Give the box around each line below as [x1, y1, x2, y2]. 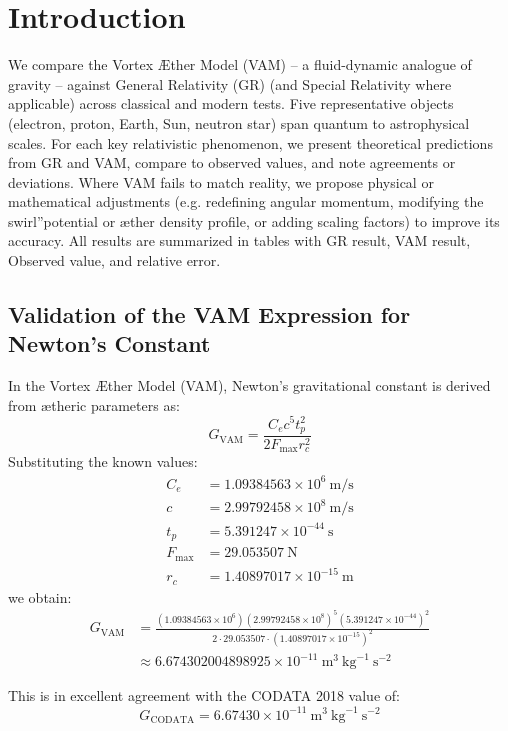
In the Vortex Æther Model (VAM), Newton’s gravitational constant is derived [8, 375, 491, 396]
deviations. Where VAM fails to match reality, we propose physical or [8, 171, 434, 192]
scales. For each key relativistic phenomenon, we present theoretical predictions [8, 132, 493, 153]
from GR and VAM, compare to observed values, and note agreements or [8, 152, 456, 173]
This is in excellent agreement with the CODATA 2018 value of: [8, 685, 400, 706]
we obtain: [8, 586, 72, 607]
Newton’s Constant [8, 328, 211, 359]
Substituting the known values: [8, 451, 198, 472]
